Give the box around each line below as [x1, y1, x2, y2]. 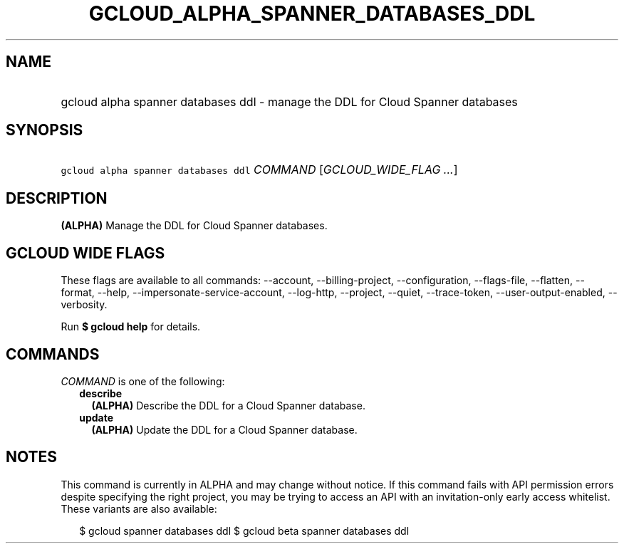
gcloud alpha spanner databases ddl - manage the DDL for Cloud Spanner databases [61, 94, 518, 109]
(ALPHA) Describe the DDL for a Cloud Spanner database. [91, 399, 365, 412]
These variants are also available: [61, 502, 217, 515]
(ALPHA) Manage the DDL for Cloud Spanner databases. [61, 219, 328, 232]
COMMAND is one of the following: [61, 375, 225, 387]
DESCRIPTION [6, 189, 108, 207]
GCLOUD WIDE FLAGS [6, 244, 165, 262]
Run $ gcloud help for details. [61, 320, 201, 333]
